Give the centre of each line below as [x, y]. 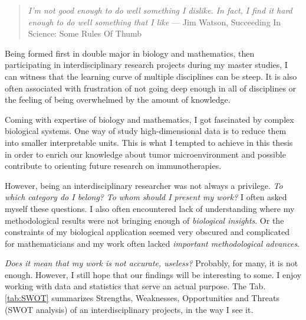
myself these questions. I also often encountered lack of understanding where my [150, 208]
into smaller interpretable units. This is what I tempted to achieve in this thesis [149, 142]
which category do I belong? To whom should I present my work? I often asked [146, 197]
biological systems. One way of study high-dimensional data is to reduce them [146, 131]
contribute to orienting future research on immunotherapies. [113, 166]
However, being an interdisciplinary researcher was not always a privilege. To [144, 185]
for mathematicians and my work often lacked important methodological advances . [152, 243]
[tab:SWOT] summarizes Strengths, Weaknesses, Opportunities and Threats [142, 298]
